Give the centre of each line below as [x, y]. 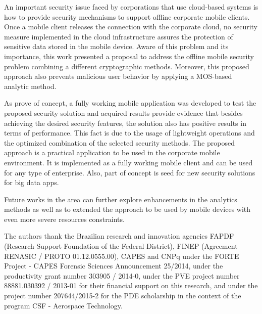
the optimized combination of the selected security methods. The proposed [119, 142]
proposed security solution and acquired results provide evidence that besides [123, 113]
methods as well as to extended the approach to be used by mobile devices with [127, 209]
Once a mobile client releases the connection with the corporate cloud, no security [131, 27]
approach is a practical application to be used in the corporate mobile [112, 152]
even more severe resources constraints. [64, 219]
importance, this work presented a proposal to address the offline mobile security [129, 56]
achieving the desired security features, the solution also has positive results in [125, 123]
